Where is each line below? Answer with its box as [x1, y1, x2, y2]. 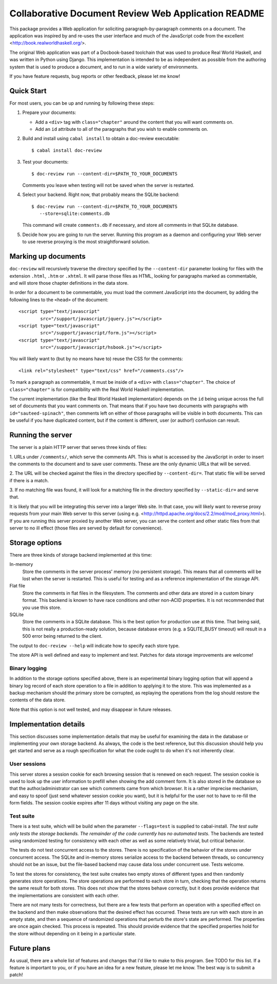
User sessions [9, 760, 46, 767]
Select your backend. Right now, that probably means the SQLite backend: [22, 191, 180, 198]
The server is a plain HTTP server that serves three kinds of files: [9, 444, 147, 450]
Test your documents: [22, 159, 69, 165]
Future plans [9, 944, 51, 953]
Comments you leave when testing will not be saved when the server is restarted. [22, 182, 194, 188]
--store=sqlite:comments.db [39, 211, 110, 217]
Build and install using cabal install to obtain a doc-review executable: [22, 135, 180, 142]
